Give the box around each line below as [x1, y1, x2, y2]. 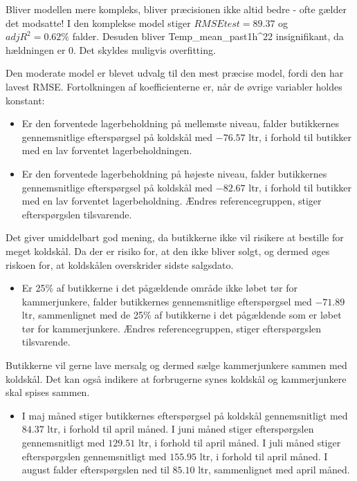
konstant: [6, 93, 45, 107]
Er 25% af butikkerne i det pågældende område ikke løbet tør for [21, 281, 298, 295]
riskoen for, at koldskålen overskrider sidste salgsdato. [6, 257, 234, 272]
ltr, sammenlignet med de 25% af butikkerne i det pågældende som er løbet [21, 308, 342, 322]
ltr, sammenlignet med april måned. [198, 462, 350, 477]
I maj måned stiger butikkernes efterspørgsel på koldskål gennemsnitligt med [21, 408, 348, 422]
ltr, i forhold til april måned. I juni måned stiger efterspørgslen [47, 422, 314, 436]
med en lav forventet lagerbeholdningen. [21, 143, 192, 158]
